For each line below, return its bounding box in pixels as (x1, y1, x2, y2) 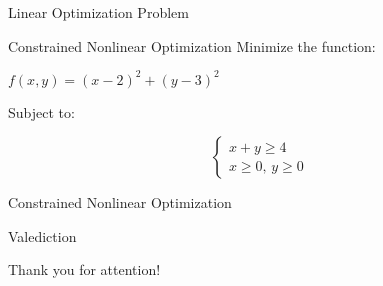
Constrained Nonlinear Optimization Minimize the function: (8, 35, 376, 56)
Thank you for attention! (8, 259, 161, 280)
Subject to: (8, 101, 75, 122)
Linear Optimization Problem (8, 2, 189, 22)
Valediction (8, 225, 77, 246)
